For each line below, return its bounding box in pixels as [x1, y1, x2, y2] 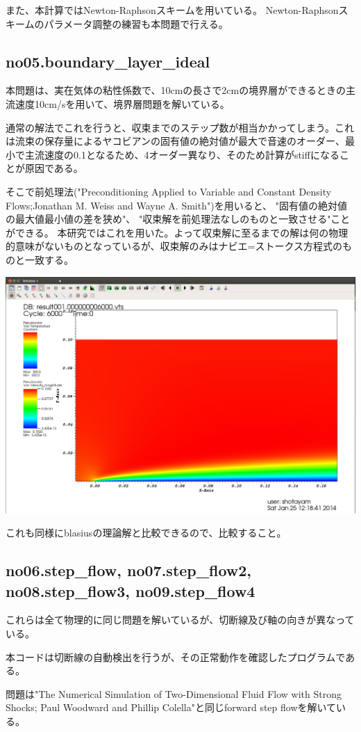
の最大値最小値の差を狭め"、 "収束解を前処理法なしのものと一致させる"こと [6, 212, 351, 226]
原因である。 [24, 161, 83, 175]
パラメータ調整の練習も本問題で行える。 [44, 16, 228, 31]
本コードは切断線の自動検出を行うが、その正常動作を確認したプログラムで [6, 649, 346, 664]
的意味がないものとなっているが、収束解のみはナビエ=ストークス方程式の [6, 239, 343, 253]
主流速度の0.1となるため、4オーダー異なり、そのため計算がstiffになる [24, 147, 339, 161]
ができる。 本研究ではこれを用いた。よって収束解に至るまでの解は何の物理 [6, 225, 349, 239]
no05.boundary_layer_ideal [6, 50, 210, 72]
